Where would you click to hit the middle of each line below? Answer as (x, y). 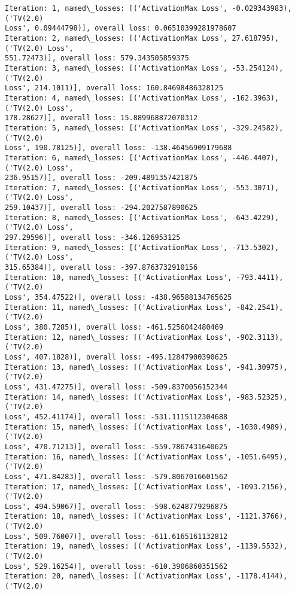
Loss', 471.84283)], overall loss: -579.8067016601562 (116, 476)
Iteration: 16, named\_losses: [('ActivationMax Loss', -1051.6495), (146, 457)
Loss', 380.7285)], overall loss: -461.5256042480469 (114, 327)
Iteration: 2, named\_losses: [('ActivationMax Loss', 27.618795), (142, 38)
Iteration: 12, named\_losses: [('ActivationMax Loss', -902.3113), (144, 337)
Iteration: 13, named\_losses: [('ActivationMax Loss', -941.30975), (146, 367)
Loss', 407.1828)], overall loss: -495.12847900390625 (116, 357)
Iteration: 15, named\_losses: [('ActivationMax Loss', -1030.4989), (146, 427)
